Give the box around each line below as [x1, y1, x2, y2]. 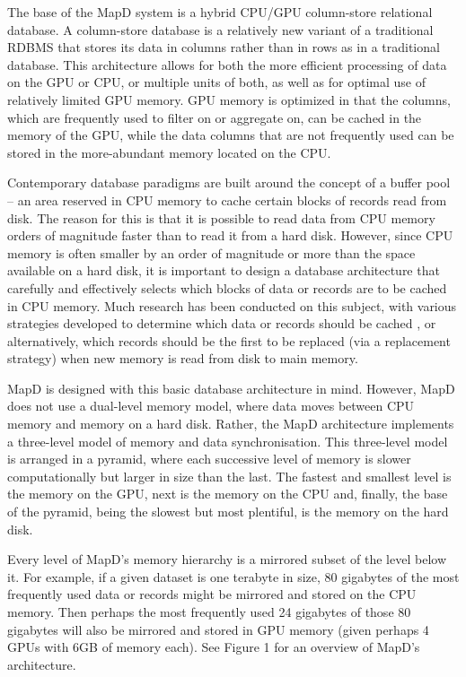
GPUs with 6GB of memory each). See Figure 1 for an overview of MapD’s [7, 638, 420, 656]
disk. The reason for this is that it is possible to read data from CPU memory [7, 208, 435, 227]
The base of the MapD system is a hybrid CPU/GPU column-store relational [7, 3, 433, 21]
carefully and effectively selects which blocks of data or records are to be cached [7, 278, 447, 297]
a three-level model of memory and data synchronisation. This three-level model [7, 431, 448, 450]
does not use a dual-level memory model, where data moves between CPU [7, 396, 415, 415]
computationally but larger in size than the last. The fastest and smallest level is [7, 466, 452, 485]
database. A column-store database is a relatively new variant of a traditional [7, 20, 434, 39]
